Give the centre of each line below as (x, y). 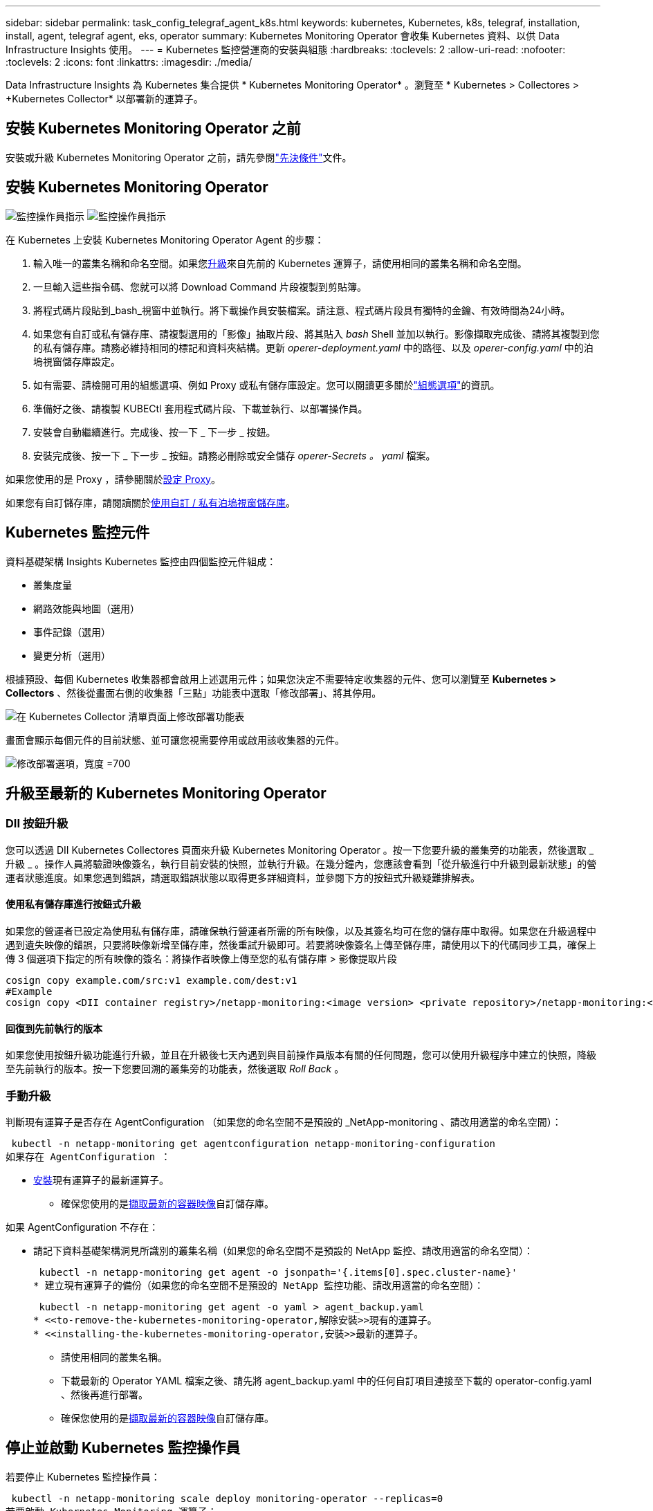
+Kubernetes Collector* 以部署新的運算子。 (104, 99)
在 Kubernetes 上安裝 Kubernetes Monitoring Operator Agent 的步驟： (165, 239)
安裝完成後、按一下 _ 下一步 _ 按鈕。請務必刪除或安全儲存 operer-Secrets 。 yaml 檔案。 (234, 455)
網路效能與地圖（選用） (86, 608)
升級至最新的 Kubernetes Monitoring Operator (166, 793)
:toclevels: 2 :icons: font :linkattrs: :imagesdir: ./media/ (129, 62)
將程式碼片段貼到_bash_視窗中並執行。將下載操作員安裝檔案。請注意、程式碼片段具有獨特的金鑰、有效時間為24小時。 (302, 310)
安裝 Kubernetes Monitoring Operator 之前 (153, 129)
